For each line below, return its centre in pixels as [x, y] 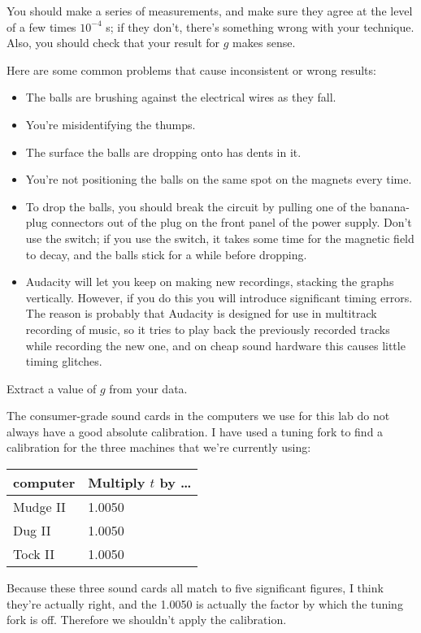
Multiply [117, 483]
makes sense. [264, 43]
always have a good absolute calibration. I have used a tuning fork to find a [195, 431]
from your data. [148, 388]
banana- [389, 206]
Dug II [32, 531]
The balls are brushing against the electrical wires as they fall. [181, 97]
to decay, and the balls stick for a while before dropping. [166, 254]
